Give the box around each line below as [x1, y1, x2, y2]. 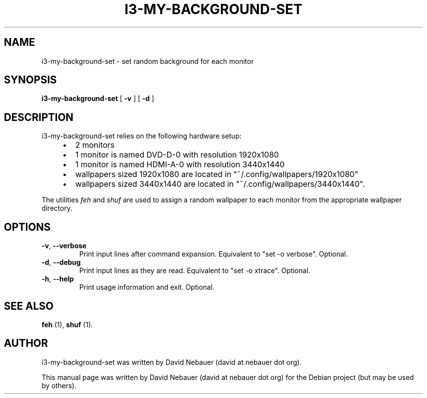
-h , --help [41, 275, 74, 283]
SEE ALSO [4, 299, 54, 312]
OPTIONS [4, 220, 51, 233]
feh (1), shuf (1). [41, 320, 93, 329]
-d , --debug [41, 258, 81, 267]
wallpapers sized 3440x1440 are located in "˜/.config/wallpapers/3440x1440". [75, 179, 365, 189]
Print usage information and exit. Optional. [79, 283, 214, 292]
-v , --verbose [41, 241, 87, 250]
